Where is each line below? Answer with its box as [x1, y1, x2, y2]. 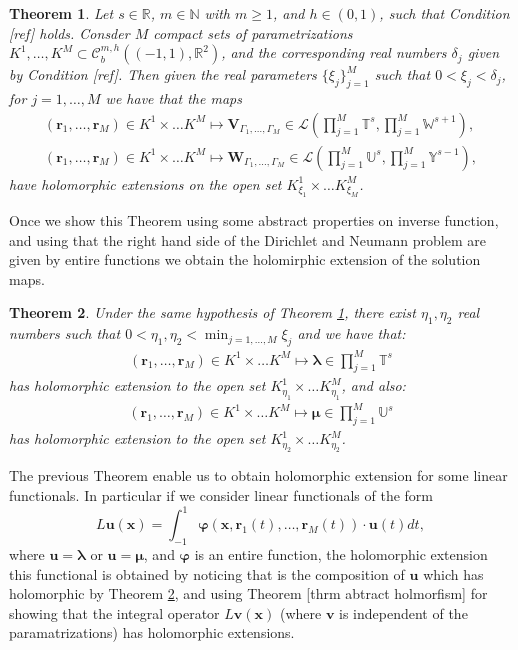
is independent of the [339, 602, 468, 623]
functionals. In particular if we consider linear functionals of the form [9, 485, 433, 506]
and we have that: [297, 323, 406, 344]
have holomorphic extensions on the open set [9, 173, 282, 194]
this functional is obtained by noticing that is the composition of [9, 563, 405, 584]
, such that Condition [379, 3, 510, 23]
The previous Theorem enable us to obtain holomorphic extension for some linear [9, 465, 508, 486]
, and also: [341, 375, 406, 396]
